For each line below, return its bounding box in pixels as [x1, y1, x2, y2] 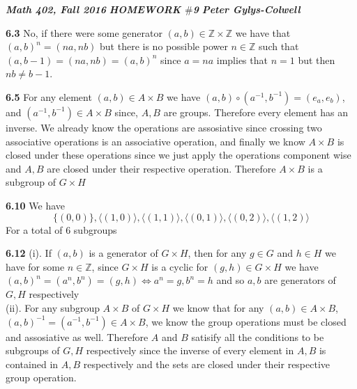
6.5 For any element [6, 89, 92, 104]
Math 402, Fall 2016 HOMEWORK [6, 2, 181, 16]
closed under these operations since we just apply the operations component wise [6, 148, 351, 162]
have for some [6, 259, 65, 273]
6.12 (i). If [6, 246, 52, 260]
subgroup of [6, 175, 56, 189]
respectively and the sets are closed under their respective [83, 356, 331, 371]
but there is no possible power [100, 39, 228, 54]
